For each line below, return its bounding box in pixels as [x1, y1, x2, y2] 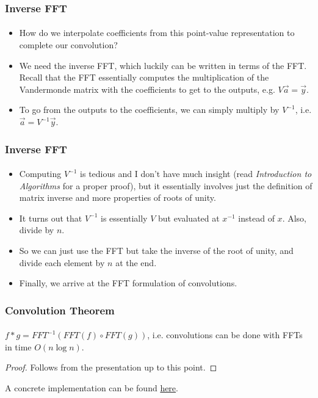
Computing [19, 167, 62, 180]
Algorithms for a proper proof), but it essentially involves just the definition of [19, 179, 313, 192]
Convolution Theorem [5, 302, 115, 317]
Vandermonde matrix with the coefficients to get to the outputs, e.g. [19, 82, 275, 95]
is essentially [101, 211, 148, 224]
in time [5, 340, 32, 353]
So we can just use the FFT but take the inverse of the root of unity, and [19, 244, 294, 256]
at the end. [115, 256, 157, 269]
